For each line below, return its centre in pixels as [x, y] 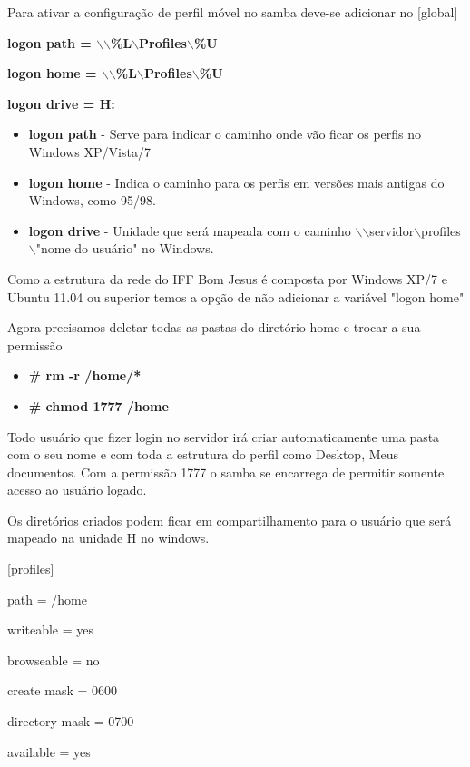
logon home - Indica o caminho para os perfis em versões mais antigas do [236, 182]
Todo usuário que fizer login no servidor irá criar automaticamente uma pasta [224, 436]
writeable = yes [50, 629]
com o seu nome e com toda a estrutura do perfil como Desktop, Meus [203, 454]
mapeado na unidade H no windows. [108, 538]
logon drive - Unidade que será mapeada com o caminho [190, 230]
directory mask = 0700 [71, 721]
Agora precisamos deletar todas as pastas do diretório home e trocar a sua [214, 327]
